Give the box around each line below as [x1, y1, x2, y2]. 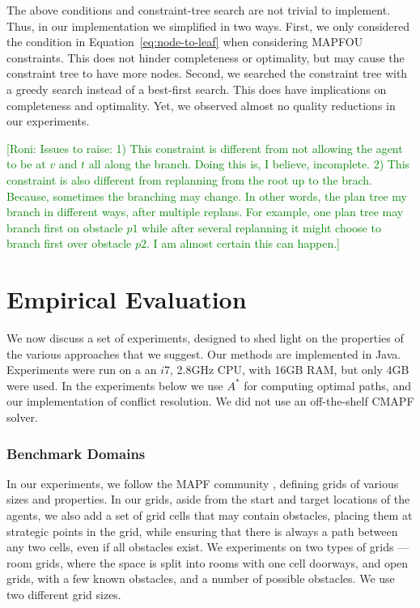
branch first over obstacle [6, 235, 132, 252]
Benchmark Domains [6, 443, 146, 463]
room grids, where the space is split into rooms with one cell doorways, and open [6, 554, 409, 571]
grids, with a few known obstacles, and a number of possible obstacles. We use [6, 570, 395, 587]
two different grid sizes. [6, 585, 121, 602]
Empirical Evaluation [6, 283, 247, 316]
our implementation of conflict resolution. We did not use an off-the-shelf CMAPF [6, 393, 414, 410]
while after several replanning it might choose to [142, 219, 381, 236]
